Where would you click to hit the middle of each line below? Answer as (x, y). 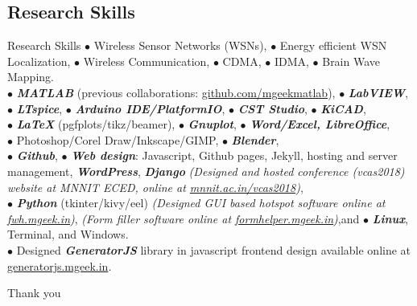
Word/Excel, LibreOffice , (320, 124)
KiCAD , (343, 108)
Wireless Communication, (147, 61)
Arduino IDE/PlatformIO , (150, 108)
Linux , (390, 218)
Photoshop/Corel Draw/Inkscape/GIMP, (118, 139)
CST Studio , (272, 108)
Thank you (34, 293)
